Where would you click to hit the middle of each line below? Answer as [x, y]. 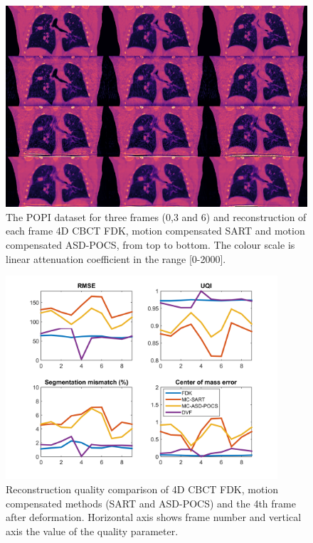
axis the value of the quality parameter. [92, 531]
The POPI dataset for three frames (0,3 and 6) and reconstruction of [156, 216]
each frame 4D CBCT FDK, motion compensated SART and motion [155, 231]
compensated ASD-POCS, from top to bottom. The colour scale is [150, 244]
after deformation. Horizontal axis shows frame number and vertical [154, 517]
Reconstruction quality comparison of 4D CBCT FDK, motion [142, 489]
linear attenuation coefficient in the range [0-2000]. [116, 258]
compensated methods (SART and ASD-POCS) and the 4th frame [151, 503]
